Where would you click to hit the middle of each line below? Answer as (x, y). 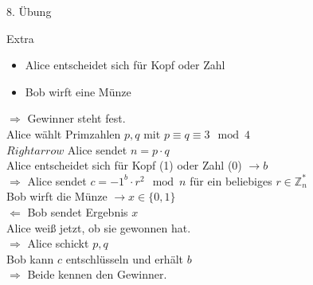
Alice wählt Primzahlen (64, 133)
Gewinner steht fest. (76, 118)
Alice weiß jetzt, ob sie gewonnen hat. (99, 227)
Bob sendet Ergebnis (78, 211)
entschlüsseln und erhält (124, 258)
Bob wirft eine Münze (78, 91)
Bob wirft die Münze (57, 196)
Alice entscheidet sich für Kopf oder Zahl (125, 65)
